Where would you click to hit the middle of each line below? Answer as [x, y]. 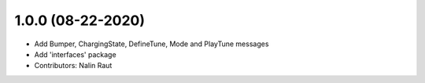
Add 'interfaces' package [76, 54]
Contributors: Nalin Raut [73, 66]
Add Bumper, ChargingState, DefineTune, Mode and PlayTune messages [152, 44]
